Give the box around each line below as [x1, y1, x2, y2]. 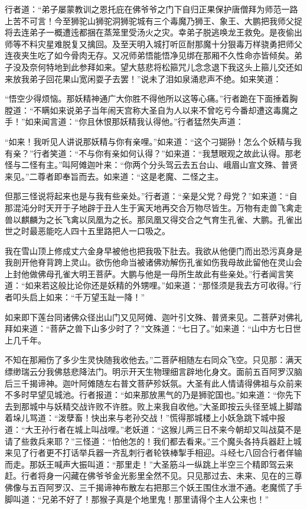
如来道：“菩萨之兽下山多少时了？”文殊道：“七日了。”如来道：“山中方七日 [12, 322, 293, 335]
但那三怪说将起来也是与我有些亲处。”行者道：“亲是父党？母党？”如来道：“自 [5, 190, 298, 202]
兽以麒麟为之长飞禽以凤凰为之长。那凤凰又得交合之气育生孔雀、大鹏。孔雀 [5, 213, 294, 225]
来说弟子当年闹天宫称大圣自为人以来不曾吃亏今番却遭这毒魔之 [58, 103, 298, 116]
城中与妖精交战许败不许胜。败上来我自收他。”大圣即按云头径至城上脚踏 [29, 400, 302, 412]
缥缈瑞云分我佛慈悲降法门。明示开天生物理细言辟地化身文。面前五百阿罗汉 [5, 365, 294, 378]
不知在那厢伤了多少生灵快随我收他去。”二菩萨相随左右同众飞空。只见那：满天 [5, 354, 302, 366]
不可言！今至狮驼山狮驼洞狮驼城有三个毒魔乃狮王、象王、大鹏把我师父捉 [21, 14, 302, 27]
